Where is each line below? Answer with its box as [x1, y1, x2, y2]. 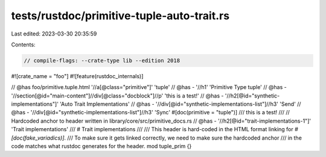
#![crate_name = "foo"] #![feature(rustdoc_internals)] [11, 72, 144, 79]
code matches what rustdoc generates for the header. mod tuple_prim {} [11, 143, 192, 150]
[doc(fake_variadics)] [11, 134, 65, 141]
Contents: [11, 41, 36, 48]
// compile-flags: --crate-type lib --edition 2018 [24, 57, 181, 64]
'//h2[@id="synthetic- [225, 92, 280, 99]
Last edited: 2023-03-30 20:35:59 [11, 30, 97, 37]
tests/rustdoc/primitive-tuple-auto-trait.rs [11, 9, 229, 22]
